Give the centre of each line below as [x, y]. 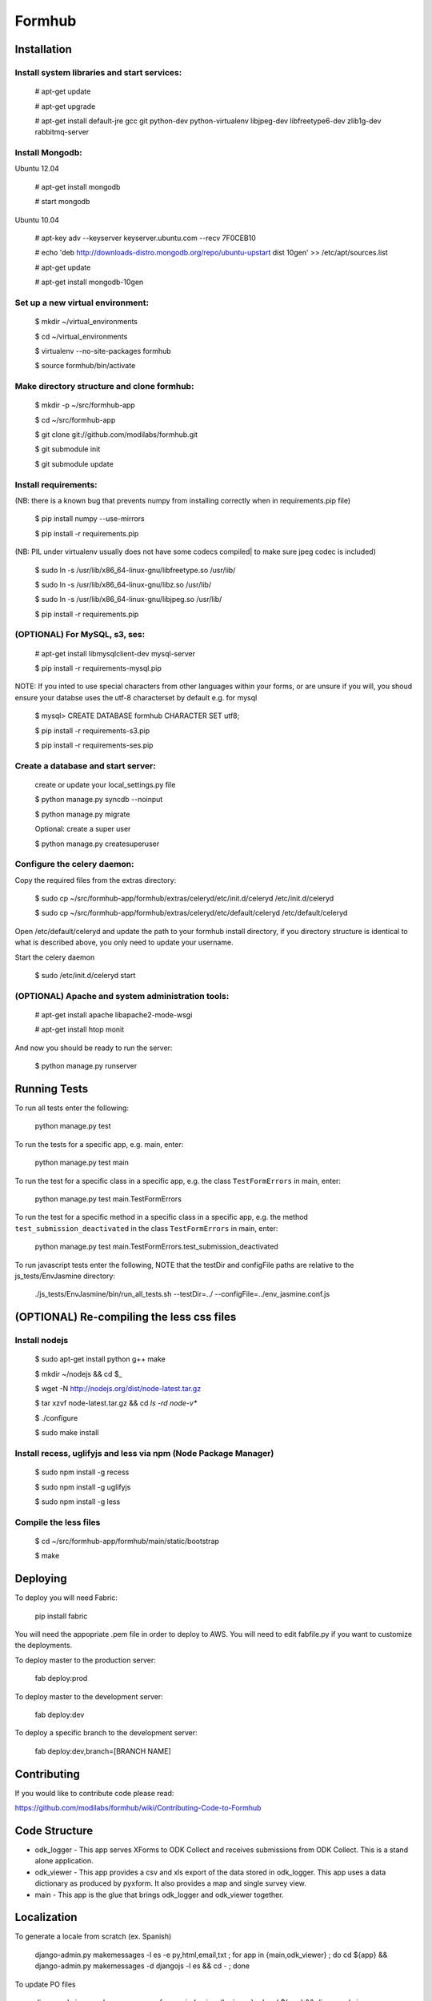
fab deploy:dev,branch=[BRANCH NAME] [103, 1751]
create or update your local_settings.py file [105, 784]
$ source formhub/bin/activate [85, 366]
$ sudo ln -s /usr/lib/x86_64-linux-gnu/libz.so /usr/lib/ [123, 584]
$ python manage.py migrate [82, 814]
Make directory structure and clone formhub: [104, 387]
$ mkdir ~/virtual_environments [86, 322]
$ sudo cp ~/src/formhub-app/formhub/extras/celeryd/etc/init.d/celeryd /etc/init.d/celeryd [184, 898]
